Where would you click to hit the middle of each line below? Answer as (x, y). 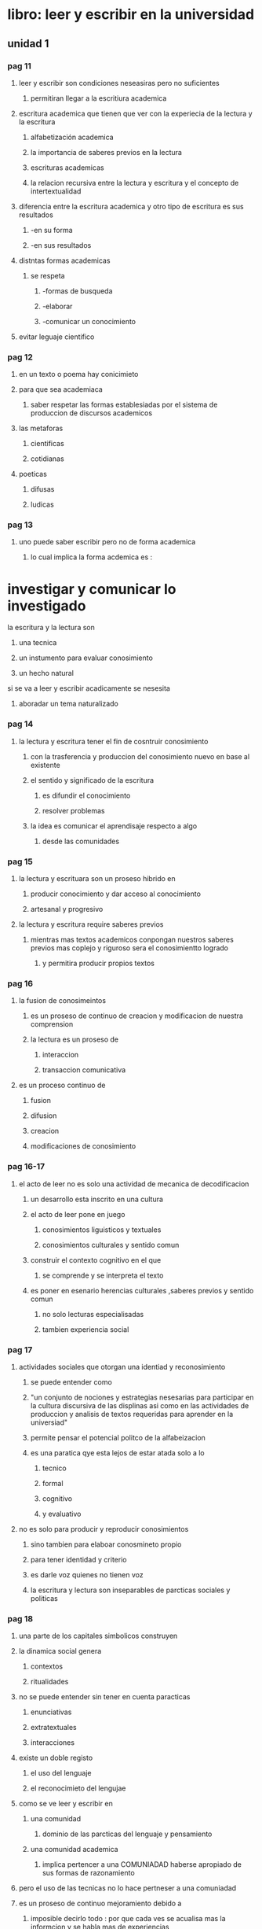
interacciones (53, 1743)
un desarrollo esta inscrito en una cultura (97, 1199)
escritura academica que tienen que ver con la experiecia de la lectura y (135, 113)
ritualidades (49, 1682)
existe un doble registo (56, 1758)
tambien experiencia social (86, 1329)
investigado (47, 605)
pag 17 (20, 1349)
